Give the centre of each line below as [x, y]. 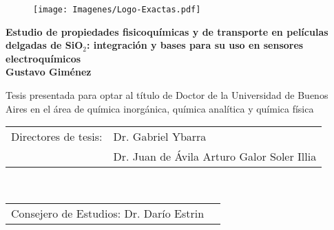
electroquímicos [43, 58]
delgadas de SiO [44, 45]
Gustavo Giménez [49, 72]
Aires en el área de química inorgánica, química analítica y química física [160, 108]
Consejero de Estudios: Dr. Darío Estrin [108, 213]
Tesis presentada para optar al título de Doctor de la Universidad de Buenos [167, 95]
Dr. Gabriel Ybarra [160, 137]
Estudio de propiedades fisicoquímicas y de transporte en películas [167, 31]
